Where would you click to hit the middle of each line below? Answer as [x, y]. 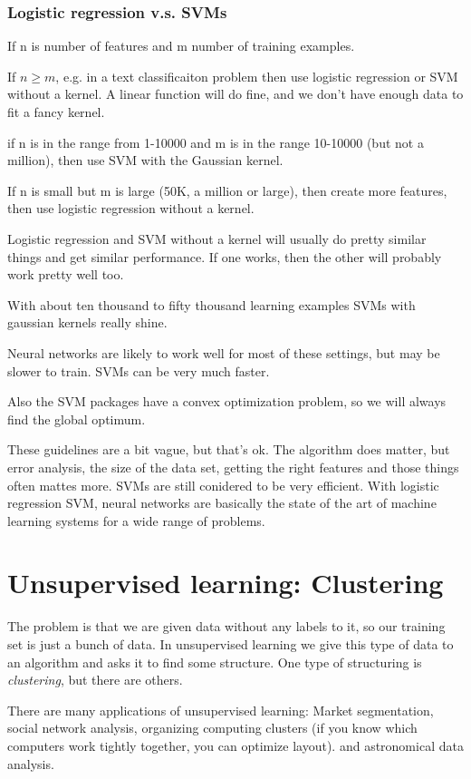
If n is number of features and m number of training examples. [181, 46]
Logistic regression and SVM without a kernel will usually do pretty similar [217, 238]
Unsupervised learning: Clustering [226, 583]
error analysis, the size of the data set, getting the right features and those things [233, 467]
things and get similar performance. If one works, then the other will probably [225, 256]
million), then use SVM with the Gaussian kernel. [145, 160]
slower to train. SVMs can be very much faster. [139, 370]
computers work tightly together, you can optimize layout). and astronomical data [235, 745]
